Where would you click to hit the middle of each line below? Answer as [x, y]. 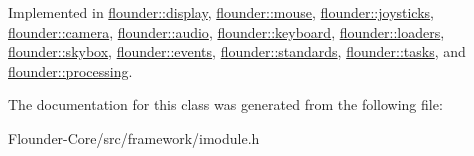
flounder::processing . [70, 70]
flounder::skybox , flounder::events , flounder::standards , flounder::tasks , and [237, 51]
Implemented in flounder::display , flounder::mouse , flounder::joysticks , [221, 12]
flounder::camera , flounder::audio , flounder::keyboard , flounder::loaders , [226, 31]
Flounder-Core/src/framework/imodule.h [134, 137]
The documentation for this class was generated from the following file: [225, 104]
